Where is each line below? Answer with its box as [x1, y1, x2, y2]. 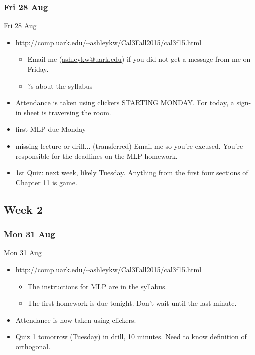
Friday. [27, 64, 49, 74]
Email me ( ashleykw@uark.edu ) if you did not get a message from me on [27, 54, 251, 64]
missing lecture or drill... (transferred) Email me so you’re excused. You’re [15, 140, 243, 151]
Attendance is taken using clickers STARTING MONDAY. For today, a [15, 97, 234, 108]
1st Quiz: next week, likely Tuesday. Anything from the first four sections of [15, 167, 248, 178]
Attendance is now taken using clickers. [15, 314, 136, 325]
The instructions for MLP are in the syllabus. [27, 281, 167, 291]
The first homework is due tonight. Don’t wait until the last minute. [27, 298, 237, 308]
